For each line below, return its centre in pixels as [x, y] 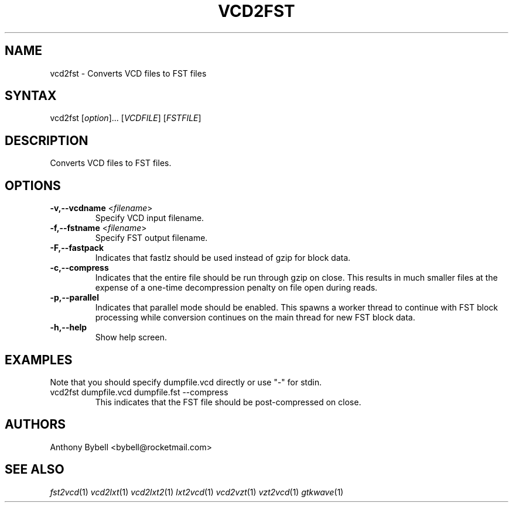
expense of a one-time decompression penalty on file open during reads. [236, 288]
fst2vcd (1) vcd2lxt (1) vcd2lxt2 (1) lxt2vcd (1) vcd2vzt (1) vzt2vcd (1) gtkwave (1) [197, 492]
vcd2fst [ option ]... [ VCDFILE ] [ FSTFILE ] [126, 118]
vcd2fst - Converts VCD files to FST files [128, 73]
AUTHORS [35, 425]
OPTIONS [33, 185]
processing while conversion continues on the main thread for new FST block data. [255, 318]
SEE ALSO [35, 470]
